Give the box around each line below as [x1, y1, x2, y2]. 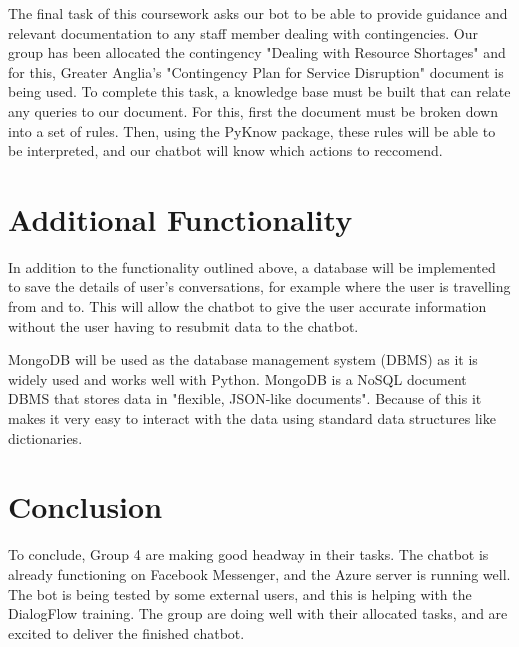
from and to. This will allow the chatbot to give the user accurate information [8, 296, 487, 317]
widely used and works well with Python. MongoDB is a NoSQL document [8, 368, 467, 389]
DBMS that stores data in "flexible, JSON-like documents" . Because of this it [8, 388, 482, 409]
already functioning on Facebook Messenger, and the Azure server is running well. [8, 563, 511, 584]
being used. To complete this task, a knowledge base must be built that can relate [8, 81, 511, 102]
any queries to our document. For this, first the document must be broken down [8, 100, 498, 121]
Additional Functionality [8, 198, 353, 239]
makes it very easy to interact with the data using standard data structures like [8, 408, 496, 429]
